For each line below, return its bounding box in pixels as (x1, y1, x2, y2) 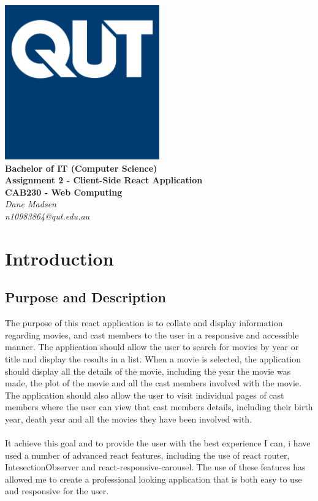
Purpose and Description (5, 288, 166, 307)
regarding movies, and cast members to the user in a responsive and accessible (5, 328, 299, 341)
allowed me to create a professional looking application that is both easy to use (5, 472, 302, 485)
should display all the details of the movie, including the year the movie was (5, 364, 291, 377)
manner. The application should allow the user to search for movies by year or (5, 340, 299, 353)
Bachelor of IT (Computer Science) (5, 161, 157, 174)
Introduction (5, 245, 114, 270)
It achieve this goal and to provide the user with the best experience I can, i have (5, 437, 311, 449)
